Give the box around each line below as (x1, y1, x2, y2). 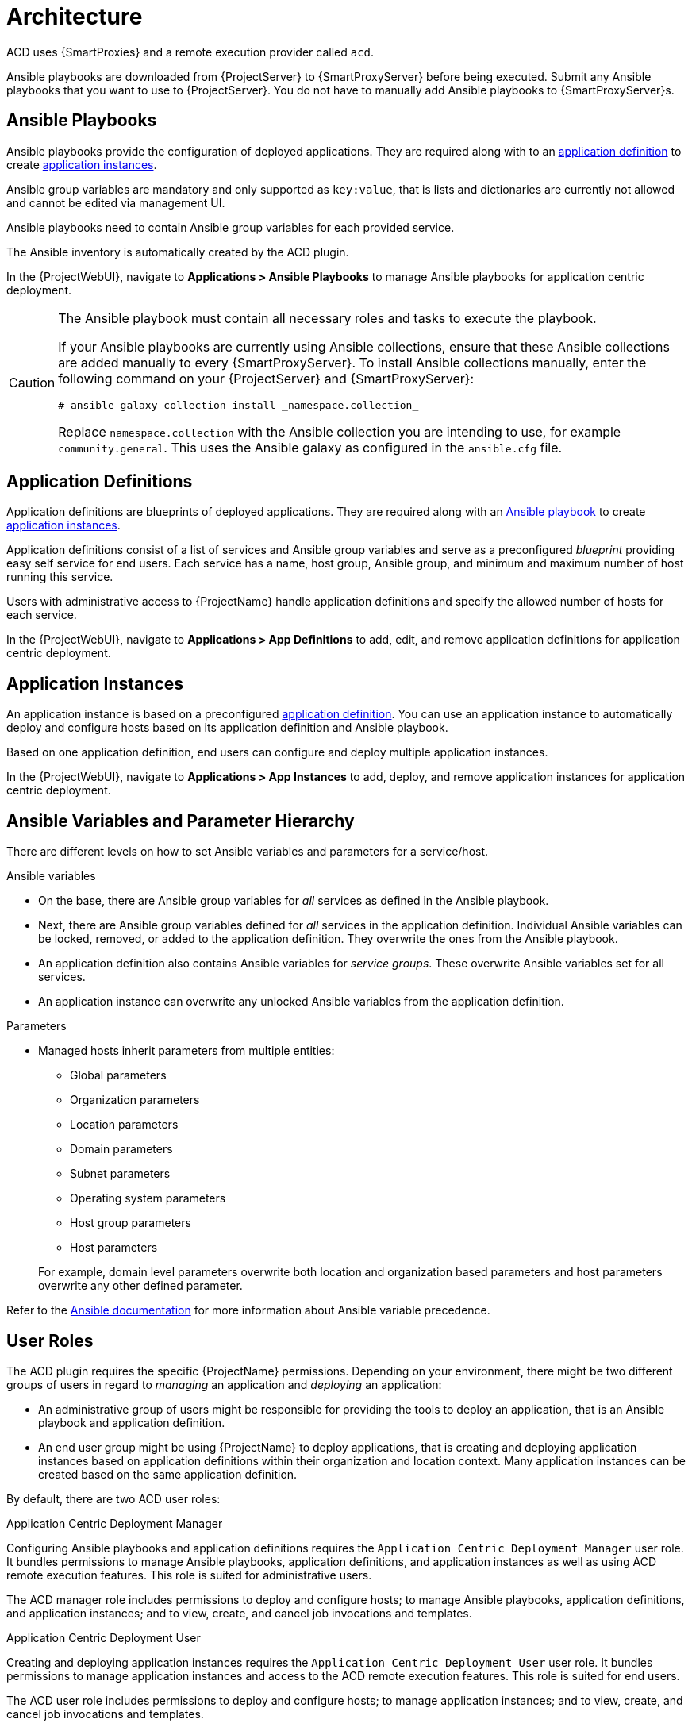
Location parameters (70, 1117, 179, 1132)
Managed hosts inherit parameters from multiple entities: (38, 1044, 335, 1058)
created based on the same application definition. (38, 1467, 298, 1481)
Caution (9, 375, 56, 391)
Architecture (6, 3, 143, 30)
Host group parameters (70, 1216, 191, 1230)
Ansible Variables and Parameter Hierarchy (6, 810, 355, 831)
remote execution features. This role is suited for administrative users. (6, 1567, 372, 1582)
